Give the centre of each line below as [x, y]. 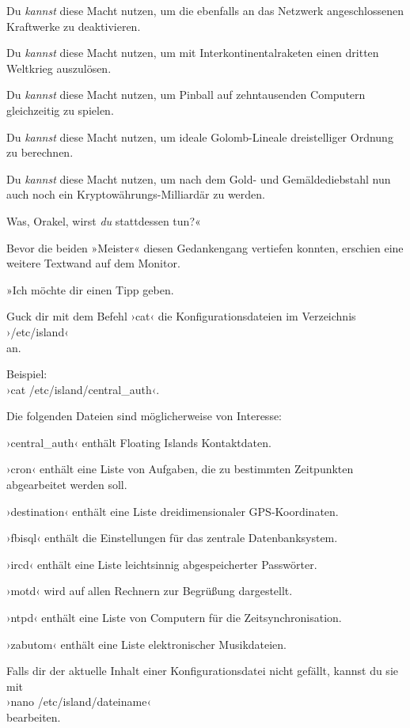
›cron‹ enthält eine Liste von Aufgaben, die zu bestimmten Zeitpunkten [180, 469]
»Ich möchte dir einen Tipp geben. [90, 289]
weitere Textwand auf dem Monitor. [93, 263]
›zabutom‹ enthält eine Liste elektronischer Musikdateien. [147, 644]
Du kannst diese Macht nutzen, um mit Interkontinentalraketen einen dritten [193, 53]
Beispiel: [27, 374]
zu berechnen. [40, 152]
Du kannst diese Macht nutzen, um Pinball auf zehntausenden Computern [186, 95]
